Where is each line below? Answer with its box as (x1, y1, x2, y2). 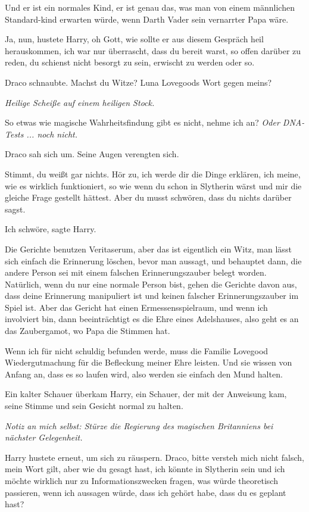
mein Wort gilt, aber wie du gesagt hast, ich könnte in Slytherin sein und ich (5, 463, 285, 475)
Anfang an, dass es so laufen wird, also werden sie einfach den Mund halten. (5, 367, 283, 380)
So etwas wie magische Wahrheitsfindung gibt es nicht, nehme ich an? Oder (5, 116, 280, 129)
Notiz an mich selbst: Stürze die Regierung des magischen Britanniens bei (5, 419, 273, 432)
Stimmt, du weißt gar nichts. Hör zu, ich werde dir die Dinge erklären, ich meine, (5, 167, 301, 180)
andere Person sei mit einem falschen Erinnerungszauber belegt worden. (5, 266, 267, 279)
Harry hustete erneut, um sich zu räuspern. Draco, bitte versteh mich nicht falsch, (5, 451, 304, 463)
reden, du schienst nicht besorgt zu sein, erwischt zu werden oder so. (5, 56, 255, 68)
